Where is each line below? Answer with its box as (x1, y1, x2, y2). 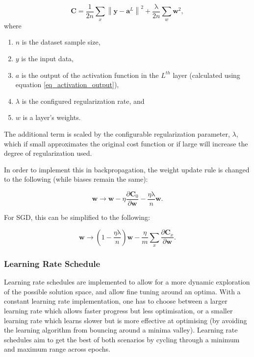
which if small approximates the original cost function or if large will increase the (4, 138, 248, 148)
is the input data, (21, 53, 74, 64)
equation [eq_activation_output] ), (15, 79, 119, 90)
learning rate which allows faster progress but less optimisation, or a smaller (4, 306, 233, 316)
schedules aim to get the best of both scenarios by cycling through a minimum (4, 334, 240, 344)
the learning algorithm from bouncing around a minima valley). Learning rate (4, 325, 238, 335)
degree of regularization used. (4, 148, 92, 158)
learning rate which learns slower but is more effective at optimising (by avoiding (4, 315, 247, 325)
